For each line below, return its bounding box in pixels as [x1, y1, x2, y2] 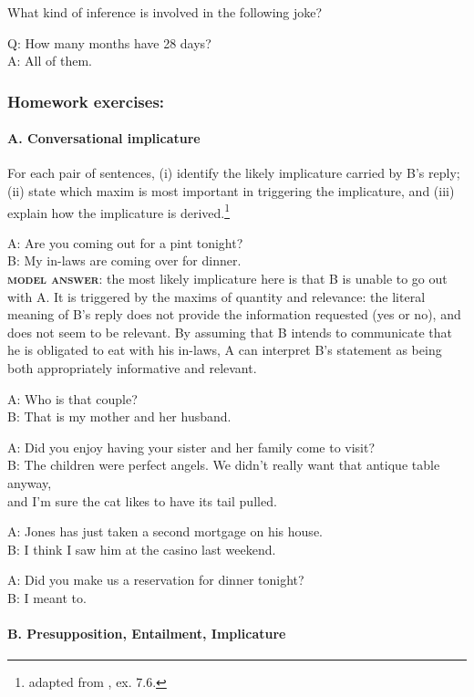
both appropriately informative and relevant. [7, 359, 257, 378]
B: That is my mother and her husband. [7, 407, 232, 426]
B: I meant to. [7, 588, 87, 607]
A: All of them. [7, 51, 92, 70]
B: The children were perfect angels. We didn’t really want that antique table [7, 455, 440, 474]
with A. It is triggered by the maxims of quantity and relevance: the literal [7, 286, 426, 306]
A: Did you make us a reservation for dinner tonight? [7, 570, 304, 589]
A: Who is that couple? [7, 389, 138, 408]
